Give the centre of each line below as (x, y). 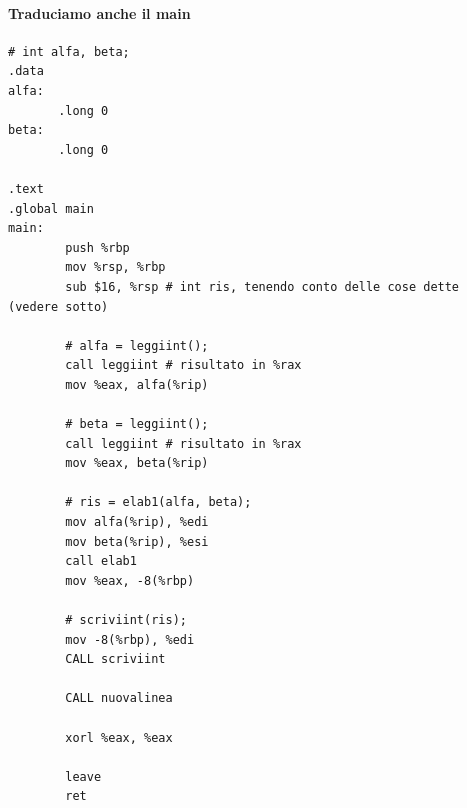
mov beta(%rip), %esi (137, 541)
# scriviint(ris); (126, 620)
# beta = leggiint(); (137, 424)
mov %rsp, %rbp (115, 267)
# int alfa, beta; (69, 51)
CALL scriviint (115, 659)
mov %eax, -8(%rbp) (130, 580)
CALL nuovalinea (119, 698)
